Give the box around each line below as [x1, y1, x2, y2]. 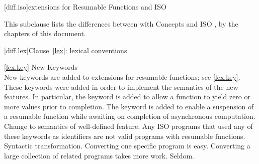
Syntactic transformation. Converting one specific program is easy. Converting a [4, 140, 250, 151]
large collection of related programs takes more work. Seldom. [4, 150, 194, 160]
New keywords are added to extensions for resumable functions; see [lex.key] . [4, 71, 240, 82]
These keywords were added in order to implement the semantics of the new [4, 81, 238, 92]
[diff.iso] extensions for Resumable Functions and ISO [4, 2, 166, 12]
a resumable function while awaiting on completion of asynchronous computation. [4, 111, 255, 121]
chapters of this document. [4, 28, 86, 39]
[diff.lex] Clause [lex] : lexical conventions [4, 45, 127, 55]
